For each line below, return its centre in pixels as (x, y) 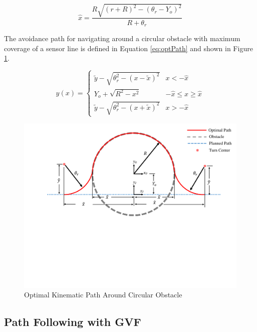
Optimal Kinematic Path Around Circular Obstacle (103, 295)
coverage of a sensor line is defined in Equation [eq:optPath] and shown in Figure (128, 48)
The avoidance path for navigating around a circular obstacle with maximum (122, 38)
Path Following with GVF (73, 322)
